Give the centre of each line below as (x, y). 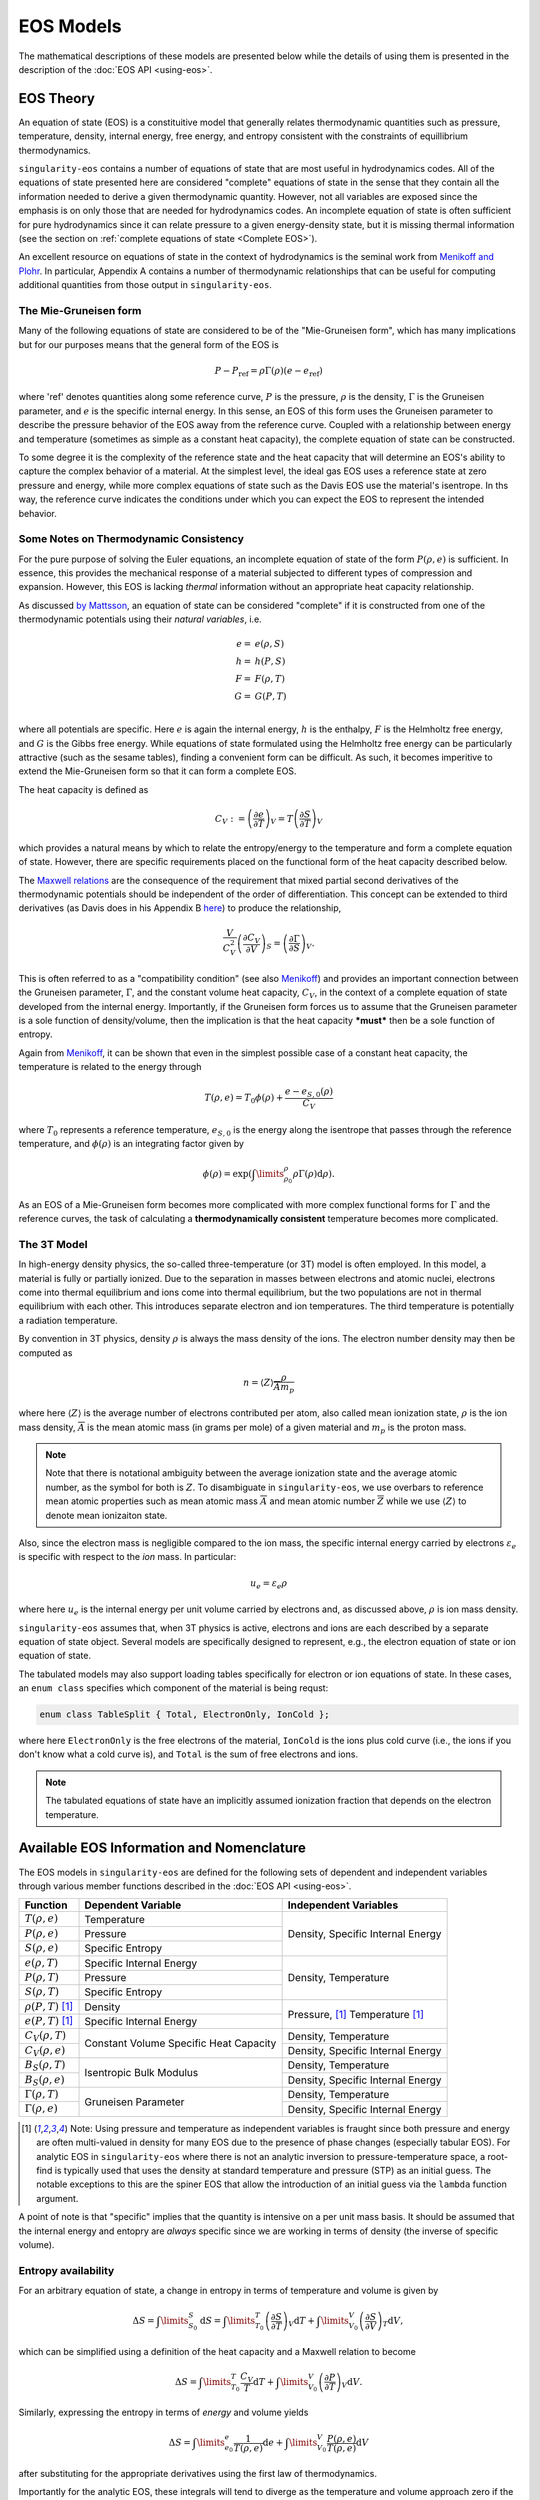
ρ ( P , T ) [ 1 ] (49, 2006)
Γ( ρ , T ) (41, 2094)
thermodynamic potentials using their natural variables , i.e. (140, 619)
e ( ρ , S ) (269, 644)
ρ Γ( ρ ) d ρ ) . (313, 1174)
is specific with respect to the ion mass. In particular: (127, 1557)
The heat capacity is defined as (83, 789)
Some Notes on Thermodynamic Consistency (131, 539)
